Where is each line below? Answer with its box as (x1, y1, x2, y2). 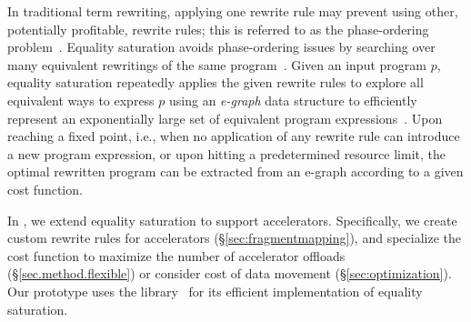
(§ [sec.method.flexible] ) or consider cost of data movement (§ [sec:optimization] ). (7, 264, 452, 283)
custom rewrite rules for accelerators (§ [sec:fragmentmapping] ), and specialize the (7, 228, 461, 247)
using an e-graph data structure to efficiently (169, 90, 417, 109)
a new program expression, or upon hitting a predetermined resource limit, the (7, 144, 446, 163)
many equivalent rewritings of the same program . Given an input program (7, 55, 426, 74)
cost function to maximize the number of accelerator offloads (7, 246, 346, 265)
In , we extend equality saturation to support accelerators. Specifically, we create (7, 210, 457, 229)
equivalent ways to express (7, 90, 155, 109)
